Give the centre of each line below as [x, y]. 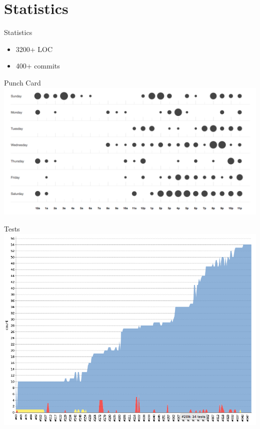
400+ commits [38, 66]
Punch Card [22, 82]
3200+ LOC [34, 49]
